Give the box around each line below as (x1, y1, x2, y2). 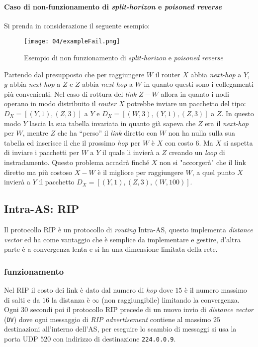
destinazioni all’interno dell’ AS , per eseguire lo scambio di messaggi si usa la (4, 324, 237, 334)
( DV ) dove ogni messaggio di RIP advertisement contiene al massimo (4, 314, 211, 324)
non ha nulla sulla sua (168, 128, 235, 138)
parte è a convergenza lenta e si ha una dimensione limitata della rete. (4, 244, 218, 254)
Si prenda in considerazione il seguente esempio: (4, 20, 150, 30)
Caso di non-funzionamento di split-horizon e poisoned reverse (4, 1, 222, 11)
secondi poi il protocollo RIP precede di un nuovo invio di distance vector (30, 304, 254, 315)
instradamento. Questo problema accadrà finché (4, 157, 149, 167)
